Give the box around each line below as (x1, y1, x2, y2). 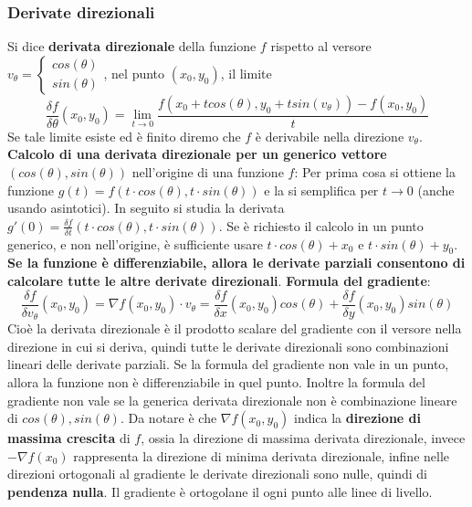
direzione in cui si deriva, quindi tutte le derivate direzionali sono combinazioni (7, 336, 449, 355)
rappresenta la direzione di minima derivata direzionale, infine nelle (73, 446, 450, 465)
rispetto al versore (270, 37, 372, 56)
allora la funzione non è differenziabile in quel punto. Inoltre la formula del (7, 372, 425, 391)
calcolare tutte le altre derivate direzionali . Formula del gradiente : (7, 271, 431, 290)
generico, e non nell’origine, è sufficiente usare (7, 234, 263, 253)
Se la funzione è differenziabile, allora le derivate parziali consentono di (7, 253, 466, 272)
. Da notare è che (120, 408, 217, 428)
